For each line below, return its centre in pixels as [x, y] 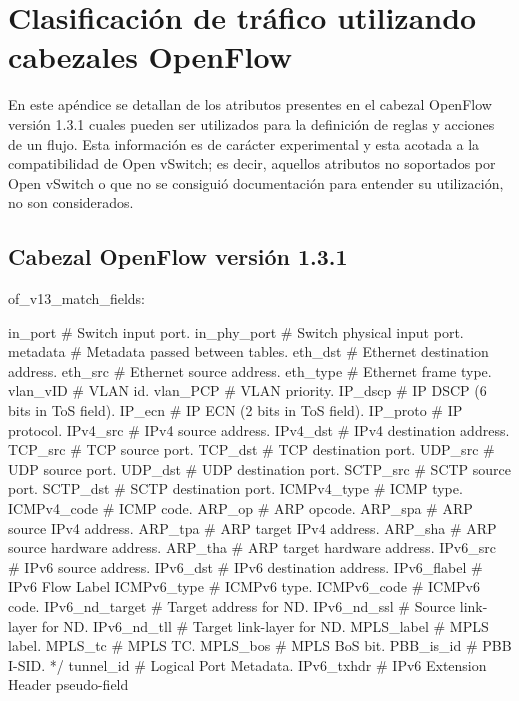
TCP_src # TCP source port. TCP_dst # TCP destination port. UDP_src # [251, 449]
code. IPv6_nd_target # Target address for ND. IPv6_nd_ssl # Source [232, 605]
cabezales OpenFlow [150, 56]
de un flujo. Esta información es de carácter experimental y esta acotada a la [244, 143]
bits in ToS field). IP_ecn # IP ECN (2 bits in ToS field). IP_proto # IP [235, 410]
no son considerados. [71, 202]
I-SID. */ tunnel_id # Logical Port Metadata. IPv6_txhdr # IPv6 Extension [247, 664]
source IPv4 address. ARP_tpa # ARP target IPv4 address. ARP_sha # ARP [252, 527]
